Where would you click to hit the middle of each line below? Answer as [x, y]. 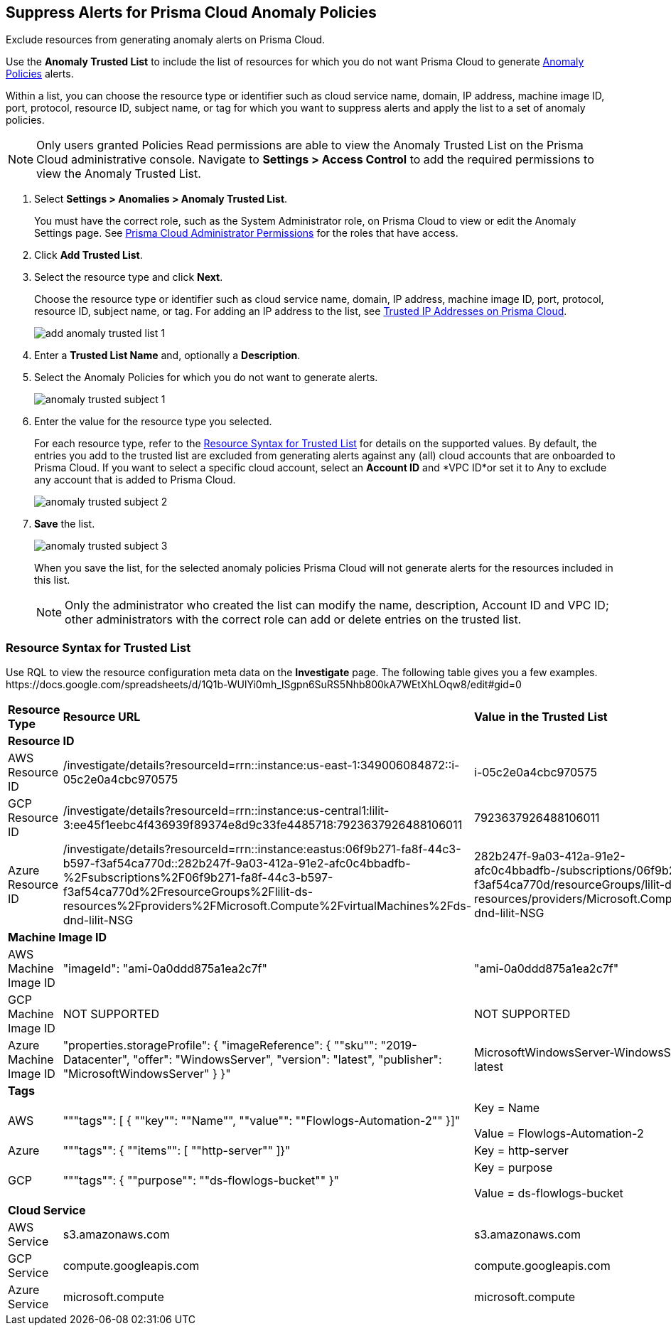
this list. [52, 580]
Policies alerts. [40, 74]
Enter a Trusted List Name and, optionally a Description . [167, 356]
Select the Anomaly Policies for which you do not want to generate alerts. [206, 378]
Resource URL [102, 717]
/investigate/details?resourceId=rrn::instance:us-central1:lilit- [226, 811]
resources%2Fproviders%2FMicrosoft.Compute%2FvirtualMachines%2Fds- [267, 906]
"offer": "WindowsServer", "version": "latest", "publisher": [288, 1060]
